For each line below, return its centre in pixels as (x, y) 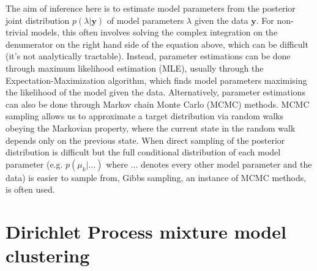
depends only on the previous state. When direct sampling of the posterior (145, 140)
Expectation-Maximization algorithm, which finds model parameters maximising (156, 80)
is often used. (30, 189)
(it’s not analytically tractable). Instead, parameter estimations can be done (148, 56)
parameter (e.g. (34, 164)
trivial (17, 32)
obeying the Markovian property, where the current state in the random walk (151, 128)
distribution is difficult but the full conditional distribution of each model (143, 152)
